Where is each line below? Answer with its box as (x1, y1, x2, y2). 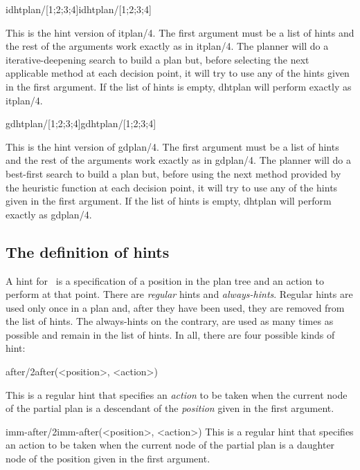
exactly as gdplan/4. (6, 207, 92, 221)
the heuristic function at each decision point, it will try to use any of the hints (6, 180, 338, 194)
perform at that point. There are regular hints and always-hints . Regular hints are (6, 287, 353, 301)
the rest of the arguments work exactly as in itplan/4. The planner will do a (6, 39, 329, 53)
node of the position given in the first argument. (6, 451, 210, 466)
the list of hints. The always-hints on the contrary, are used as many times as (6, 314, 334, 328)
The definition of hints (6, 241, 170, 262)
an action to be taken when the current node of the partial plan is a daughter (6, 438, 335, 452)
